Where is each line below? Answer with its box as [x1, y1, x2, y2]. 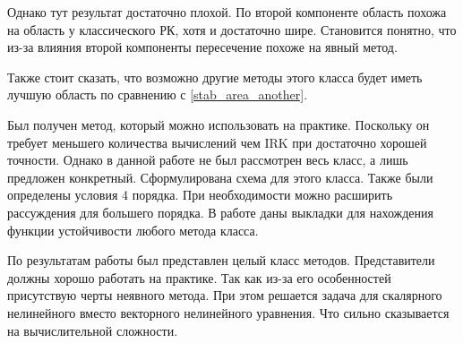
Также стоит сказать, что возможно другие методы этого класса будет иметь [7, 67, 423, 86]
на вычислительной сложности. [7, 321, 178, 339]
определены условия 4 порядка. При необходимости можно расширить [7, 185, 393, 204]
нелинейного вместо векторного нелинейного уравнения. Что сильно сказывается [7, 303, 450, 322]
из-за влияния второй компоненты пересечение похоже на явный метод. [7, 38, 398, 56]
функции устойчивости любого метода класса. [7, 220, 259, 239]
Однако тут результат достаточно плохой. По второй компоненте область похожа [7, 3, 447, 21]
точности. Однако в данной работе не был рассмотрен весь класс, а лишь [7, 150, 408, 169]
